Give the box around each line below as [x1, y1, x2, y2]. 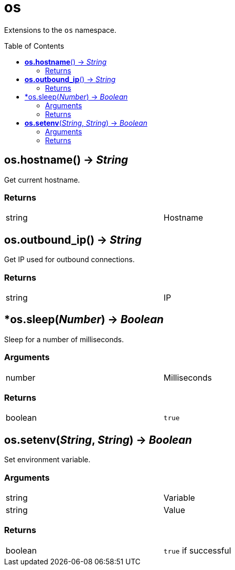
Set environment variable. [4, 455, 91, 464]
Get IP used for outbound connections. [4, 255, 135, 264]
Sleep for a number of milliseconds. [4, 335, 124, 344]
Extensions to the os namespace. [4, 25, 117, 34]
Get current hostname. [4, 175, 80, 184]
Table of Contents [4, 41, 65, 50]
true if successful [163, 545, 231, 556]
